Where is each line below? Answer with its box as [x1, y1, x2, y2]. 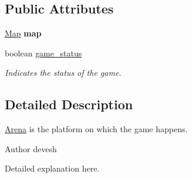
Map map [5, 27, 42, 39]
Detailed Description [5, 95, 133, 113]
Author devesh [5, 142, 57, 155]
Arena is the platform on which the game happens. [5, 123, 188, 135]
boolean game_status [5, 46, 82, 59]
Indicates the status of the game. [5, 66, 122, 79]
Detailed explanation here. [5, 162, 100, 174]
